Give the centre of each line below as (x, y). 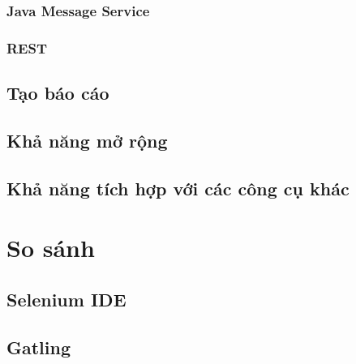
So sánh (51, 248)
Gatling (39, 347)
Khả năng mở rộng (87, 140)
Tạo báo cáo (58, 93)
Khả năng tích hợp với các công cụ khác (178, 188)
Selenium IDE (66, 299)
